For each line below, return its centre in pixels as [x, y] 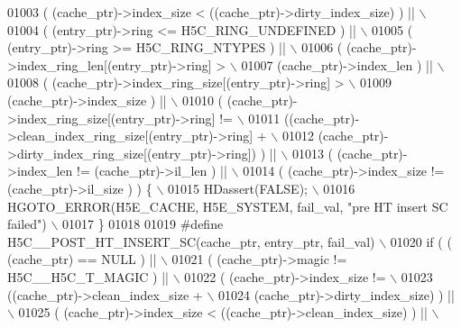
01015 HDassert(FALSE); [237, 188]
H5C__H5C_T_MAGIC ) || [88, 276]
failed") [27, 224]
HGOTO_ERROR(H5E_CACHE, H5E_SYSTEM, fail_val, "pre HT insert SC [228, 206]
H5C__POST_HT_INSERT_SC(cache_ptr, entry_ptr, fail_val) [191, 241]
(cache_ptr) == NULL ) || [82, 259]
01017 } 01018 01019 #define [143, 224]
